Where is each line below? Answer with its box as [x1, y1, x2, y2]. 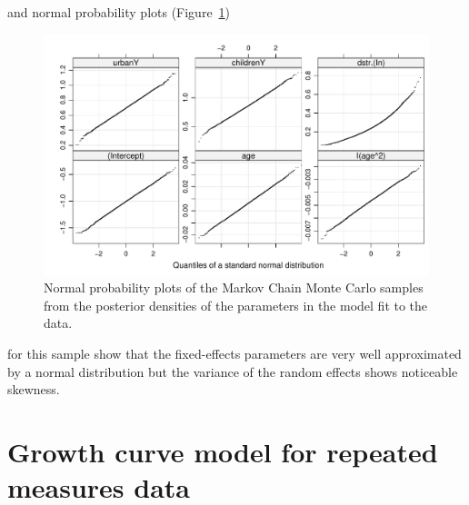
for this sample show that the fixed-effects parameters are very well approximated [7, 343, 462, 362]
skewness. [7, 380, 60, 399]
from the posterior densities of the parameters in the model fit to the [44, 295, 428, 314]
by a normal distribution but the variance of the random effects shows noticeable [7, 361, 458, 381]
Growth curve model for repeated [7, 432, 438, 470]
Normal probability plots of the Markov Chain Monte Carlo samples [44, 278, 424, 297]
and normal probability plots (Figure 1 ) [7, 3, 231, 21]
